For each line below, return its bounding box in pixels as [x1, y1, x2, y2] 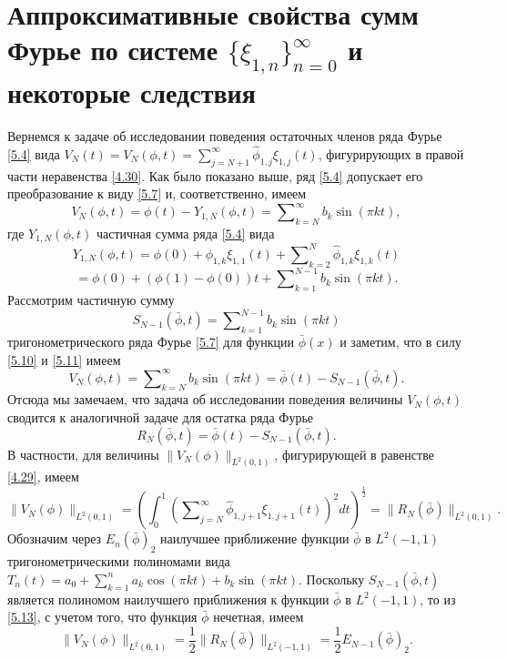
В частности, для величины [7, 444, 159, 463]
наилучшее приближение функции [159, 529, 350, 548]
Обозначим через [7, 529, 102, 548]
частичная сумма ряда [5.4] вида [96, 224, 275, 242]
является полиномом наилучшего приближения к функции [7, 589, 330, 608]
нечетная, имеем [213, 607, 304, 626]
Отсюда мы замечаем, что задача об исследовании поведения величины [7, 390, 403, 409]
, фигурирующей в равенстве [274, 444, 434, 463]
